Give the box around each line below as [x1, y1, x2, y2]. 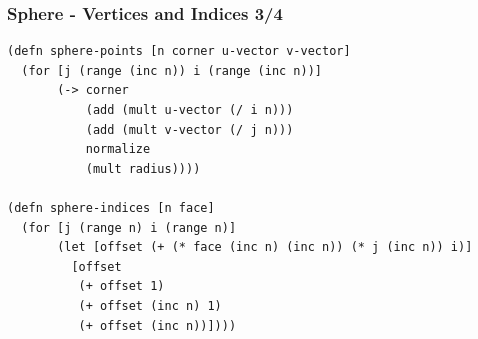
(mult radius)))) [85, 161, 201, 176]
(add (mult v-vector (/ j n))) [85, 122, 294, 137]
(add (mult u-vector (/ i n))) [85, 103, 294, 117]
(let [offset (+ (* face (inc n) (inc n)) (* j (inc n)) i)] [57, 240, 473, 255]
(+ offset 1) [78, 279, 165, 294]
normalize [85, 142, 151, 157]
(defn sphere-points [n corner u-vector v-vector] [7, 44, 351, 59]
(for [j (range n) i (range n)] [21, 220, 237, 235]
